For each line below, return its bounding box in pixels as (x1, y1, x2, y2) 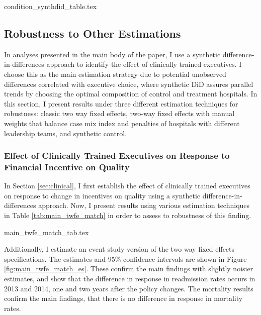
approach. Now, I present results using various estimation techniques (38, 200, 250, 211)
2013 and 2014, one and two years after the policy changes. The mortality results (4, 283, 253, 293)
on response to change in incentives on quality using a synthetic (4, 190, 201, 200)
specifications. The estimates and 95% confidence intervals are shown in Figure (4, 253, 247, 264)
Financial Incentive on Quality (4, 160, 130, 173)
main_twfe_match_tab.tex (4, 227, 89, 237)
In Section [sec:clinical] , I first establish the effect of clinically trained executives (4, 180, 250, 191)
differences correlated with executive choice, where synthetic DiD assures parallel (4, 78, 253, 89)
